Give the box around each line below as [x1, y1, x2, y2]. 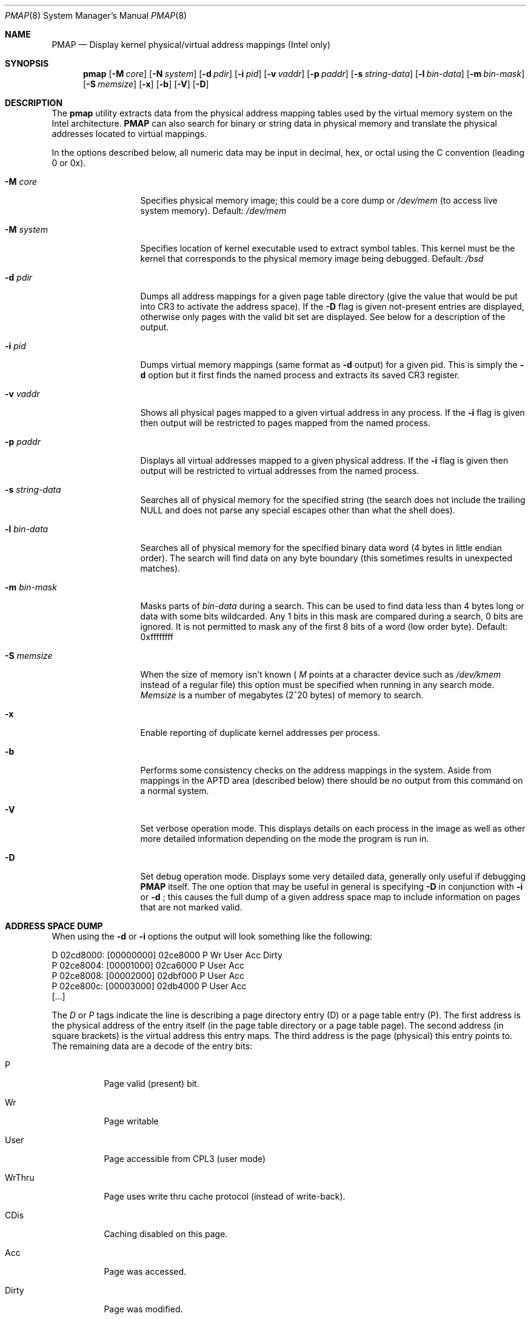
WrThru [5, 1172, 35, 1183]
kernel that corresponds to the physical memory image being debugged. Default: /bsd [140, 253, 484, 264]
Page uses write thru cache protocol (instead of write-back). [104, 1191, 346, 1201]
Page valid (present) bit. [104, 1078, 199, 1089]
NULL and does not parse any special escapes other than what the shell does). [140, 505, 455, 515]
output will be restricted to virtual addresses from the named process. [140, 466, 419, 476]
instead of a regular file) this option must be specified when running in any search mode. [140, 680, 495, 690]
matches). [140, 563, 181, 573]
